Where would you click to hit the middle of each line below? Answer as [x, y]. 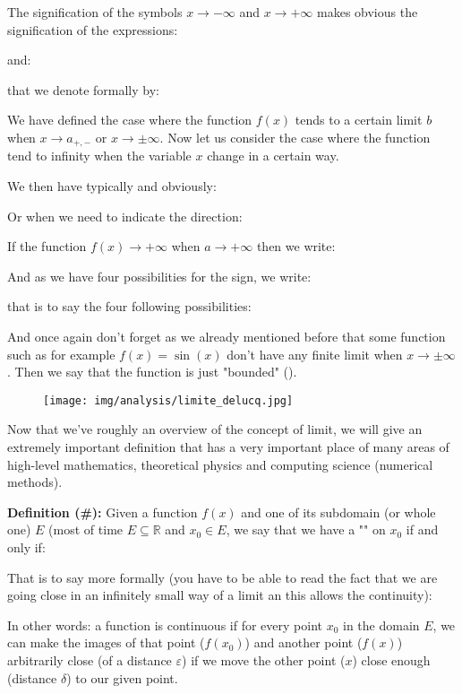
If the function [47, 246]
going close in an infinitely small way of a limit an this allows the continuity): [220, 595]
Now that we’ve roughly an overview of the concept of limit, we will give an [215, 429]
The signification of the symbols [95, 12]
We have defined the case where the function [130, 120]
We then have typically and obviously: [112, 186]
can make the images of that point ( [106, 642]
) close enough [391, 659]
